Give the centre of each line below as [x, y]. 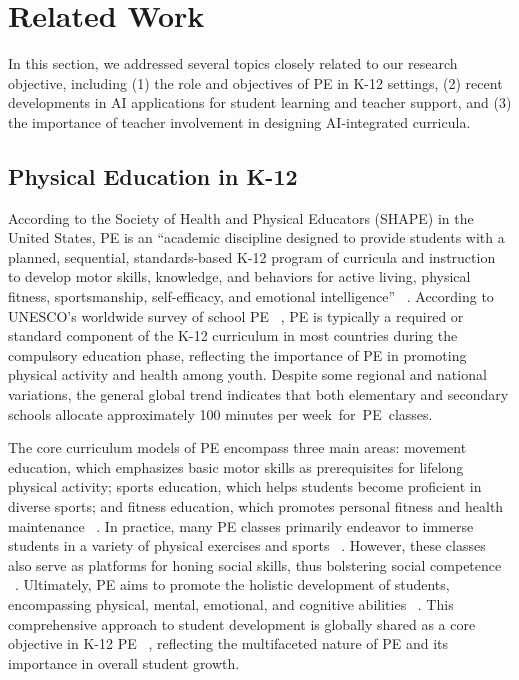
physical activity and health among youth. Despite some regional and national [247, 374]
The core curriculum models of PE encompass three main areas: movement [237, 447]
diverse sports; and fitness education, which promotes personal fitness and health [256, 506]
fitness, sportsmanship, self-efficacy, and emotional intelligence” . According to [251, 296]
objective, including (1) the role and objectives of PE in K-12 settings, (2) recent [255, 82]
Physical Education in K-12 [153, 175]
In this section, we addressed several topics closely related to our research [233, 63]
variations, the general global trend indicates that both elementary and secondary [258, 394]
